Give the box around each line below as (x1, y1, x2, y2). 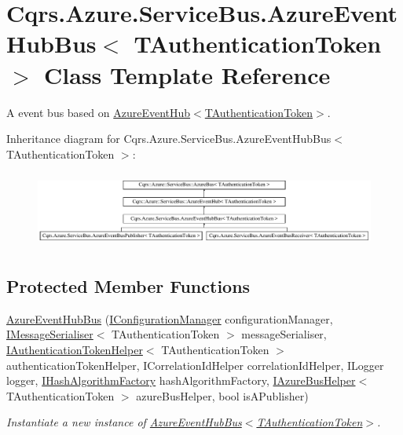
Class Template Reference (44, 58, 331, 90)
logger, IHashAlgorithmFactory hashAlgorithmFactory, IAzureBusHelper (6, 372, 356, 389)
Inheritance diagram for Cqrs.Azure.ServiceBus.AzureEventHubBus (6, 130, 332, 147)
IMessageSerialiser (6, 326, 93, 342)
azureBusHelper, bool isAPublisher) (136, 387, 309, 404)
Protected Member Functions (6, 274, 251, 298)
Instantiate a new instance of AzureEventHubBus (6, 414, 242, 430)
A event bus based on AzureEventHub (6, 104, 191, 120)
